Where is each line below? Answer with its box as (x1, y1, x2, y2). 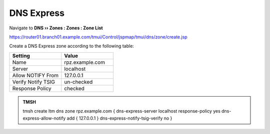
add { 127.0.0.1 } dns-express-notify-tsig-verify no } (66, 115, 172, 121)
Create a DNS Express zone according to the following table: (9, 43, 134, 49)
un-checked (64, 78, 93, 85)
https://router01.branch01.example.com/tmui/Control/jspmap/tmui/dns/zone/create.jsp (9, 34, 187, 40)
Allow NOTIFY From (12, 72, 59, 79)
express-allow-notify (22, 115, 66, 121)
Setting (12, 52, 30, 59)
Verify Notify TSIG (12, 78, 55, 85)
